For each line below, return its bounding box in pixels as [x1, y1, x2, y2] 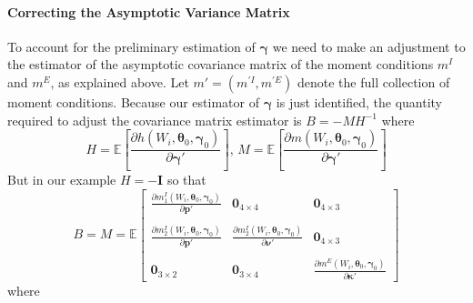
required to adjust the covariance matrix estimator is [7, 110, 302, 129]
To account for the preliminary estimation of [7, 36, 256, 56]
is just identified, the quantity [276, 92, 442, 111]
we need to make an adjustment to [272, 36, 466, 56]
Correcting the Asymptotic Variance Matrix [7, 2, 290, 21]
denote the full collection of [297, 72, 450, 91]
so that [166, 170, 206, 189]
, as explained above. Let [50, 72, 189, 91]
